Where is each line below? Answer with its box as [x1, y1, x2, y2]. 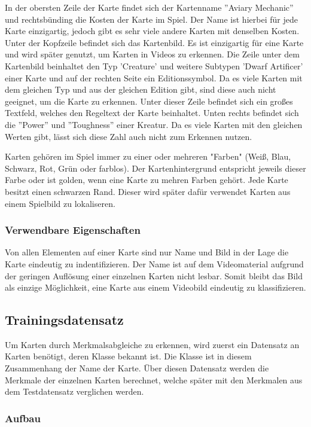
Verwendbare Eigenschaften [5, 222, 141, 237]
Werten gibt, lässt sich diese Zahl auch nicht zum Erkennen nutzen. [5, 130, 252, 142]
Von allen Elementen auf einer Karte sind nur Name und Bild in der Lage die [5, 246, 289, 258]
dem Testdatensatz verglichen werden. [5, 385, 144, 398]
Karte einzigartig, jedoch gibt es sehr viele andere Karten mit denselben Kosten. [5, 25, 300, 37]
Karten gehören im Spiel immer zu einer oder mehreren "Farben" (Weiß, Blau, [5, 150, 291, 163]
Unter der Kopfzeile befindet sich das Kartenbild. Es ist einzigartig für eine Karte [5, 36, 304, 48]
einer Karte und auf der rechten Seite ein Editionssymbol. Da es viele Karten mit [5, 71, 303, 84]
